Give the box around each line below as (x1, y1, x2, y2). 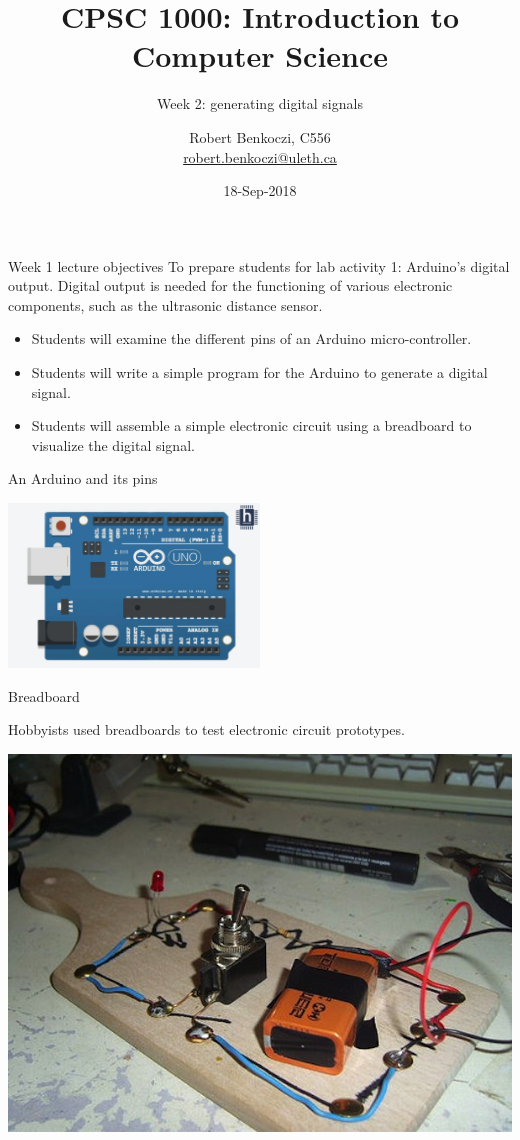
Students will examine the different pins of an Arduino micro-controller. (31, 328, 472, 349)
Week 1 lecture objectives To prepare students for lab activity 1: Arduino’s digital (8, 255, 510, 276)
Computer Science (131, 35, 389, 76)
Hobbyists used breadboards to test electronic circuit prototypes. (8, 719, 405, 740)
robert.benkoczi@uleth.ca (183, 146, 337, 167)
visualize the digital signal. (31, 434, 195, 455)
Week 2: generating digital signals (157, 93, 363, 114)
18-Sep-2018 (223, 180, 297, 201)
